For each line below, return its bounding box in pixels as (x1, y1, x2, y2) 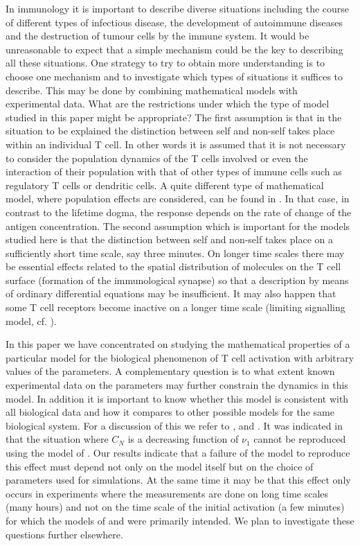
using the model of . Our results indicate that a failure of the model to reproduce (6, 446, 350, 459)
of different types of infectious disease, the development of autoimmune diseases (6, 15, 343, 29)
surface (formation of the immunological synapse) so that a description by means (6, 272, 349, 287)
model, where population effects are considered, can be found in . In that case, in (6, 191, 350, 206)
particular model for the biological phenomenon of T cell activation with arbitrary (6, 350, 354, 364)
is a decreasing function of (127, 432, 239, 446)
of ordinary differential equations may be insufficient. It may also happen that (6, 286, 336, 301)
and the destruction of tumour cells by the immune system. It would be (6, 28, 309, 43)
